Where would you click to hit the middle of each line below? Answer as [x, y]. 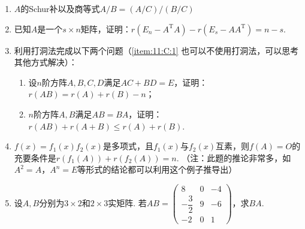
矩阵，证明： [106, 28]
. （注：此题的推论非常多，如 [234, 157]
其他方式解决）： [46, 62]
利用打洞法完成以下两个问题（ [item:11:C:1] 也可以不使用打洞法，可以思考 [156, 50]
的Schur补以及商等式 [60, 8]
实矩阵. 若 [127, 203]
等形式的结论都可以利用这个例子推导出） [157, 169]
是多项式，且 [128, 146]
